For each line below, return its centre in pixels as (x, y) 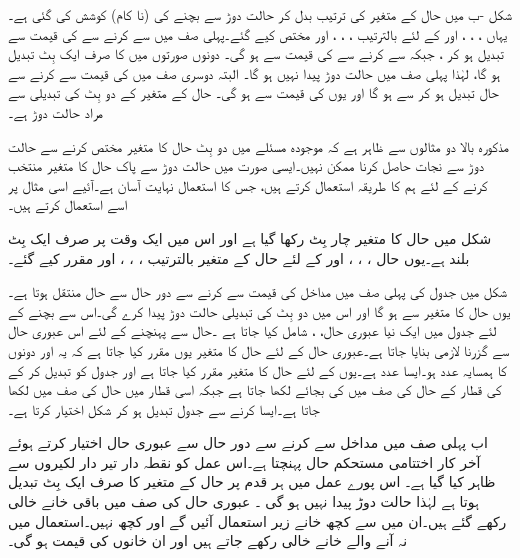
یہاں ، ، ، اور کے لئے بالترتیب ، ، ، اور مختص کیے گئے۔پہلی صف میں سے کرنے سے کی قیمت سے (258, 33)
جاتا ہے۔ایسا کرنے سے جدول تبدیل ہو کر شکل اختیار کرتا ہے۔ (164, 408)
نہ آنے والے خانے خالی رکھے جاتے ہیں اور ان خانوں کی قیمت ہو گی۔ (208, 540)
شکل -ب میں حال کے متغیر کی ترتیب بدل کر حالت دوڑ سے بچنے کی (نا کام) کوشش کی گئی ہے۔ (260, 14)
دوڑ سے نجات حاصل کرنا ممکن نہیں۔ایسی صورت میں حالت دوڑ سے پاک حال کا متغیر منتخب (246, 165)
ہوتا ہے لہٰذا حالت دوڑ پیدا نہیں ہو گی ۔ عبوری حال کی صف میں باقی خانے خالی (243, 501)
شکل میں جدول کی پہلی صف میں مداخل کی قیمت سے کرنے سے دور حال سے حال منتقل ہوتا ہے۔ (258, 291)
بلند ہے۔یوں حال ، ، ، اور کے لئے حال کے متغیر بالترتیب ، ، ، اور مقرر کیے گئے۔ (239, 257)
